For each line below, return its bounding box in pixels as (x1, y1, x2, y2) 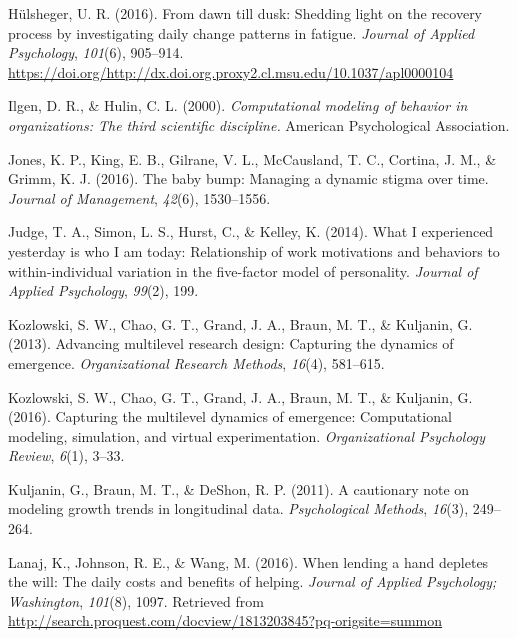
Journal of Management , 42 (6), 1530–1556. (8, 187, 271, 208)
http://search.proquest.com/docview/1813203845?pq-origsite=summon (8, 610, 443, 631)
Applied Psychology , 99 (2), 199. (8, 280, 199, 301)
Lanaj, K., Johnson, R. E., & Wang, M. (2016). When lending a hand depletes (8, 551, 489, 572)
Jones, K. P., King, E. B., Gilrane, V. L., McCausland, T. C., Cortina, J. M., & (8, 148, 497, 169)
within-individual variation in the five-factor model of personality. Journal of (8, 260, 478, 281)
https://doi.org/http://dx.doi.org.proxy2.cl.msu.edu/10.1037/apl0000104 (8, 61, 454, 82)
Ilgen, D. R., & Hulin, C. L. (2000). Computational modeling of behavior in (8, 95, 468, 116)
